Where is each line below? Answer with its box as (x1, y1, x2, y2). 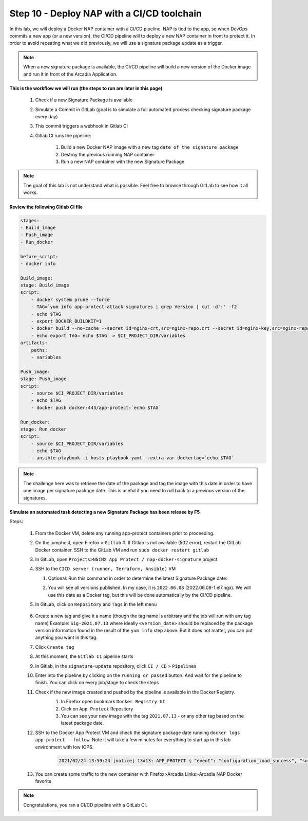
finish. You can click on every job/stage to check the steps (35, 680, 159, 686)
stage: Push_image (20, 376, 67, 382)
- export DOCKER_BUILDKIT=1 (31, 318, 102, 324)
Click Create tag (35, 644, 74, 650)
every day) (35, 114, 59, 120)
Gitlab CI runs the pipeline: (35, 132, 92, 138)
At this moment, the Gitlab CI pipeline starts (35, 653, 133, 659)
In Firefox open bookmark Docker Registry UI (61, 699, 165, 705)
